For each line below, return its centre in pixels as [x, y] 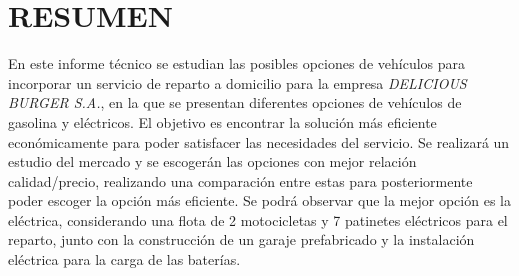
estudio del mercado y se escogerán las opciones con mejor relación [212, 161]
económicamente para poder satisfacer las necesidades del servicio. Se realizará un [259, 141]
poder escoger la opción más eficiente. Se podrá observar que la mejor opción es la [259, 200]
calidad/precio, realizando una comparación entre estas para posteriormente [240, 180]
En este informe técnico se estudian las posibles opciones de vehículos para [237, 63]
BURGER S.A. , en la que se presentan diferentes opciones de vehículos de [235, 102]
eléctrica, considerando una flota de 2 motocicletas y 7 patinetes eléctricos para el [258, 219]
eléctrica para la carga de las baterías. [124, 259]
